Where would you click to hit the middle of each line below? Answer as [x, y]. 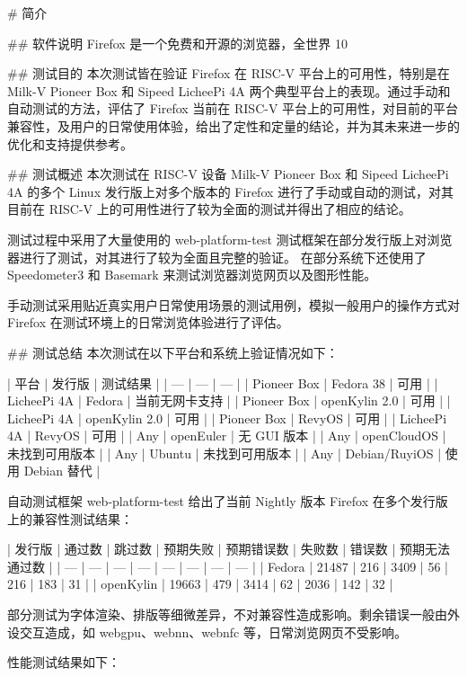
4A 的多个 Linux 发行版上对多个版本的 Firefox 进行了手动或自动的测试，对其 [231, 191]
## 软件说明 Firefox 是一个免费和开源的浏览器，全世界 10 [177, 43]
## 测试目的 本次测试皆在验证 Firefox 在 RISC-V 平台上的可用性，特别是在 [229, 73]
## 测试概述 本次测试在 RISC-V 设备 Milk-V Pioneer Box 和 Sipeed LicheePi [228, 174]
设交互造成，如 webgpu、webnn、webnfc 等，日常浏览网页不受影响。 [207, 632]
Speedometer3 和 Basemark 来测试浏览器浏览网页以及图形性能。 [192, 275]
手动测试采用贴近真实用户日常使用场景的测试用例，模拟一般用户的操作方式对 [233, 304]
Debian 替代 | [62, 471]
